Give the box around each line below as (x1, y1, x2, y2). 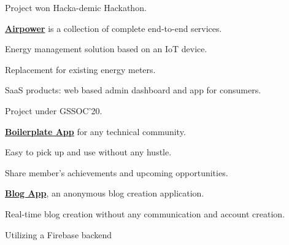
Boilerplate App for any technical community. (5, 125, 186, 138)
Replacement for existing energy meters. (5, 63, 156, 76)
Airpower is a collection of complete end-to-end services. (5, 21, 222, 34)
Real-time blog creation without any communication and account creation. (5, 207, 285, 220)
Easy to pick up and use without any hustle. (5, 146, 172, 158)
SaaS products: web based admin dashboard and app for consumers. (5, 84, 261, 96)
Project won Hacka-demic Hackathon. (5, 1, 147, 14)
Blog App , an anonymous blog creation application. (5, 187, 204, 200)
